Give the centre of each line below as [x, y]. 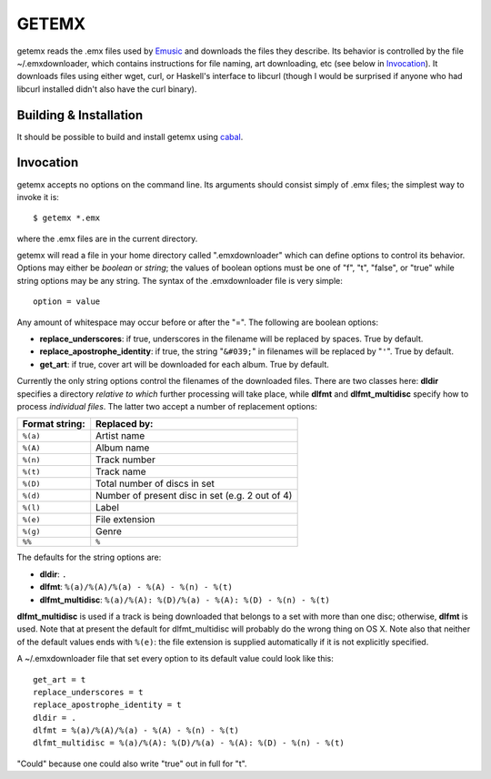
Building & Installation [80, 115]
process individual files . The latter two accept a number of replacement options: [167, 406]
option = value [67, 302]
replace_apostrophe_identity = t [107, 705]
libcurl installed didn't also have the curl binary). [107, 89]
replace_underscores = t [88, 692]
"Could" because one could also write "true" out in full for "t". [132, 764]
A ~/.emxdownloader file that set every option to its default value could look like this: [175, 659]
